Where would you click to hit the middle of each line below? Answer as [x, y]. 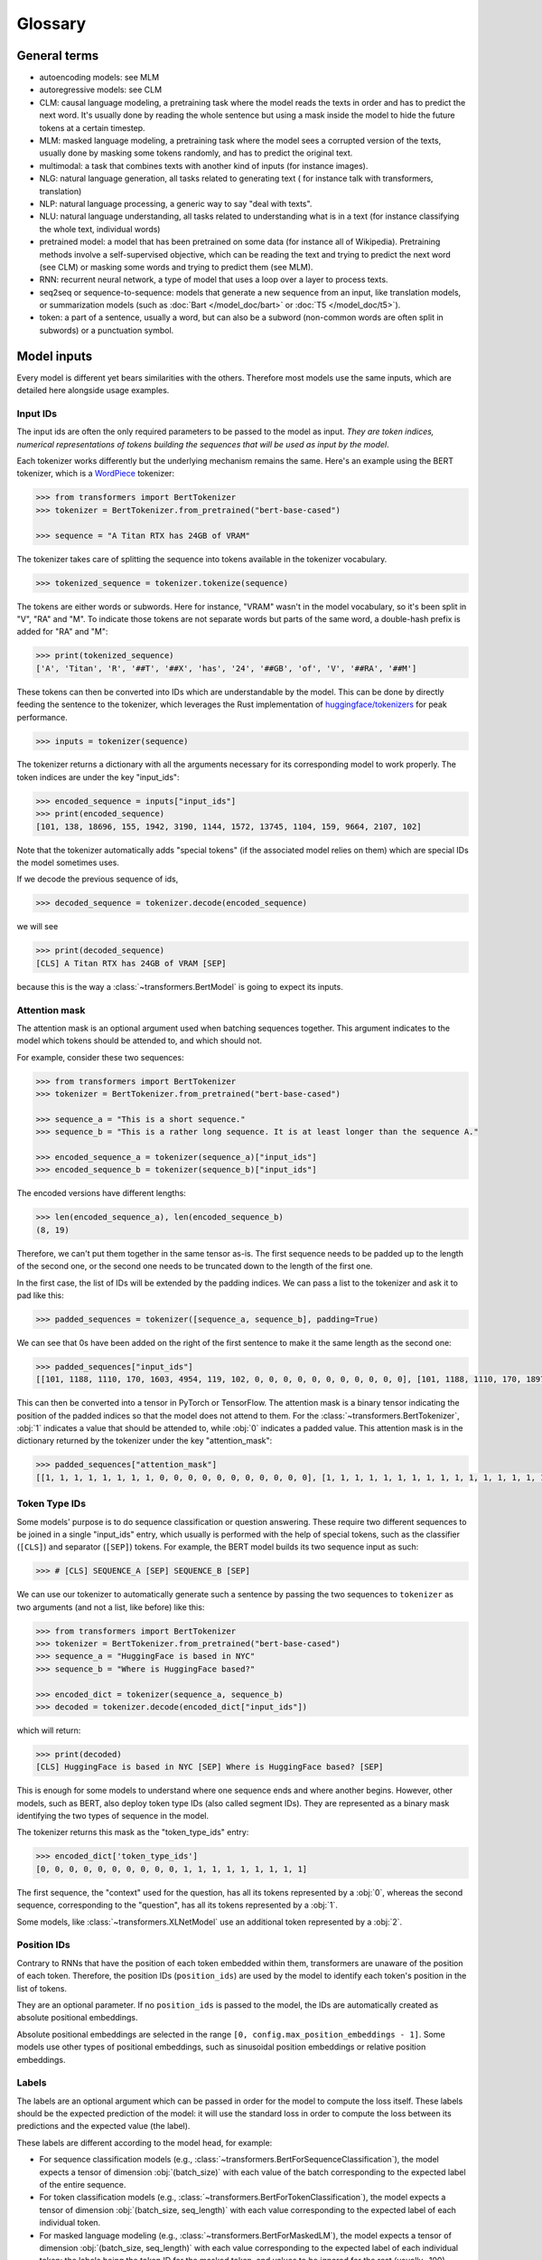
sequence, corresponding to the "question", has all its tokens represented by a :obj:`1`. [178, 1905]
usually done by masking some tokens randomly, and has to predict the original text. [196, 153]
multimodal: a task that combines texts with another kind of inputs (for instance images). [204, 165]
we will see [37, 927]
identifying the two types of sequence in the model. [113, 1816]
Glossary [51, 24]
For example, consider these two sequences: [100, 1057]
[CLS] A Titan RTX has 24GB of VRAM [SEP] [131, 963]
